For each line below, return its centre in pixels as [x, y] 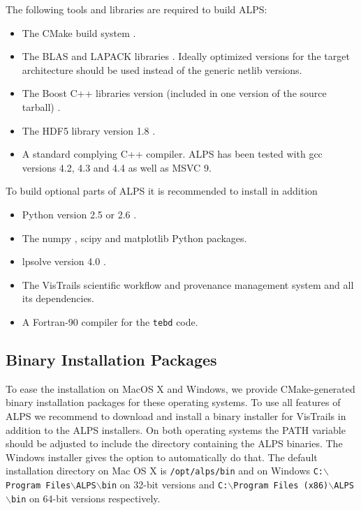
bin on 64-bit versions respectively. [86, 498]
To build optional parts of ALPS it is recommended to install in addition [162, 191]
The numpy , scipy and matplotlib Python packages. [134, 238]
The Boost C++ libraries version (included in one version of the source [174, 93]
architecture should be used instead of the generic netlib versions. [162, 69]
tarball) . [41, 106]
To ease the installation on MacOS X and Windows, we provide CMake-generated [180, 388]
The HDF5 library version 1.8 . [89, 130]
